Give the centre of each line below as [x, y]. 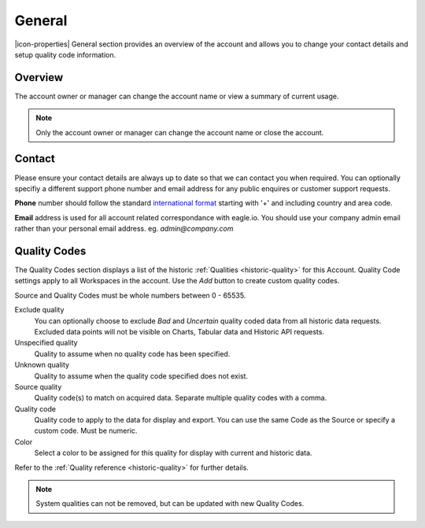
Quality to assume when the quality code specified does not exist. [141, 376]
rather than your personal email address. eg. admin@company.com [124, 229]
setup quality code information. [65, 54]
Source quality [38, 386]
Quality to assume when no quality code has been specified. [132, 353]
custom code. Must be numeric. [86, 431]
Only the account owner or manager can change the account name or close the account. [180, 132]
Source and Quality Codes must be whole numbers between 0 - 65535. [130, 295]
